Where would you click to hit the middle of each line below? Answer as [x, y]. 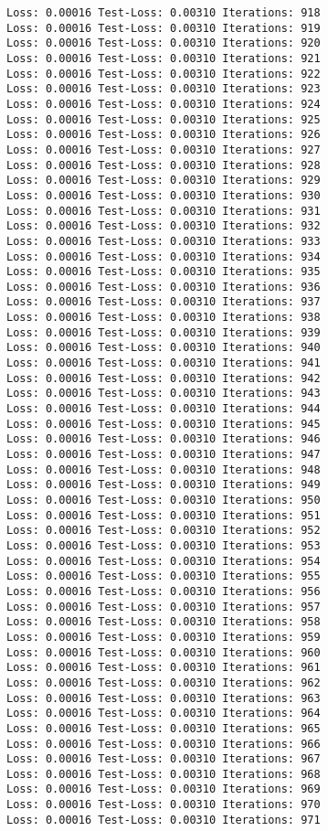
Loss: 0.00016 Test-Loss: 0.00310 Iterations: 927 [164, 149]
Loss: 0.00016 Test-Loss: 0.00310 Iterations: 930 [164, 195]
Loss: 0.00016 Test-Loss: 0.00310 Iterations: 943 [164, 394]
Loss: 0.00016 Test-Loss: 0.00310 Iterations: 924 [164, 104]
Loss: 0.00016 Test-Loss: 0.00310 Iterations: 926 [164, 135]
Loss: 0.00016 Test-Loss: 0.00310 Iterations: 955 [164, 576]
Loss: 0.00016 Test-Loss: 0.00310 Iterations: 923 [164, 89]
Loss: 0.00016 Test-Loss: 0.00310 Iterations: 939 [164, 332]
